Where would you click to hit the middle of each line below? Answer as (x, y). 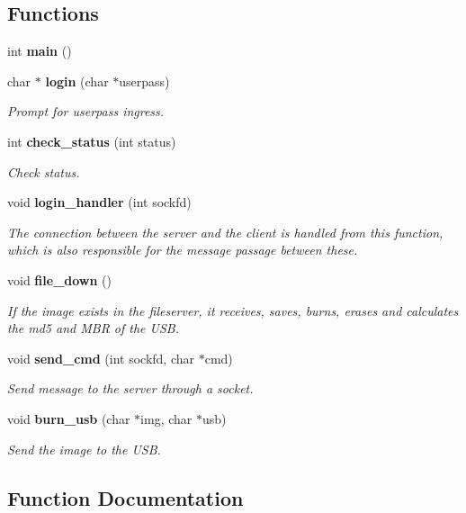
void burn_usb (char (69, 418)
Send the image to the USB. (84, 449)
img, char (166, 418)
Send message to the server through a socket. (130, 388)
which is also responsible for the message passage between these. (183, 250)
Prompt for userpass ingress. (86, 111)
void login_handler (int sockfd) (99, 202)
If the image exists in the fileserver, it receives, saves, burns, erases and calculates (233, 310)
